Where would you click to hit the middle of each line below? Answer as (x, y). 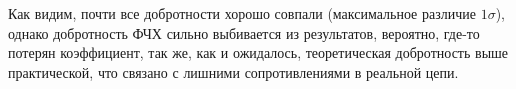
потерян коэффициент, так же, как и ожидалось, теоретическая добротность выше (258, 52)
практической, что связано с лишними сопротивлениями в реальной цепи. (233, 71)
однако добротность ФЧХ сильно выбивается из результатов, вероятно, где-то (244, 32)
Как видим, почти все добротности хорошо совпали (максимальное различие (242, 13)
